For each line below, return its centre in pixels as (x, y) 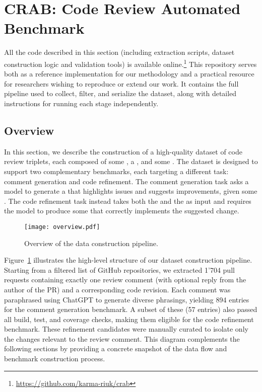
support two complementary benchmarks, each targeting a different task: (116, 171)
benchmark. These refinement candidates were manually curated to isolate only (126, 329)
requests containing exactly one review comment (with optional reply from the (125, 280)
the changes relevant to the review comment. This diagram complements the (122, 338)
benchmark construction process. (55, 359)
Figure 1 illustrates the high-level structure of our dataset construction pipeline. (128, 260)
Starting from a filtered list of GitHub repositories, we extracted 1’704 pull (119, 269)
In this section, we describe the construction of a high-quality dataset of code (123, 151)
